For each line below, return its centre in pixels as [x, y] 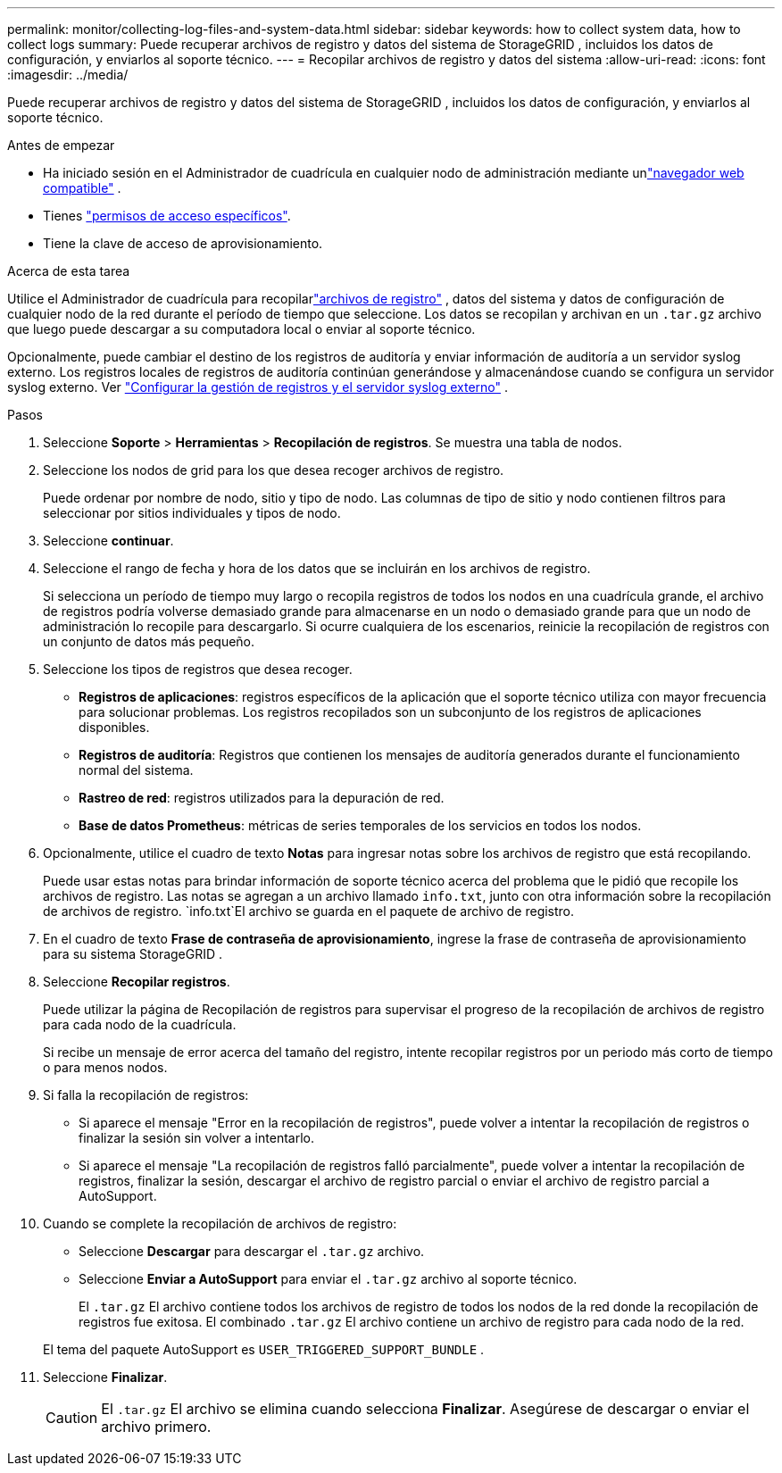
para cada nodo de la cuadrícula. [140, 1024]
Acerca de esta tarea [69, 271]
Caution [72, 1418]
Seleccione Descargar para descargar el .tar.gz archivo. [252, 1251]
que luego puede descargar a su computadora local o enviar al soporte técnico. [241, 329]
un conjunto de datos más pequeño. [149, 641]
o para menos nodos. [105, 1067]
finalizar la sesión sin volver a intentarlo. [196, 1138]
